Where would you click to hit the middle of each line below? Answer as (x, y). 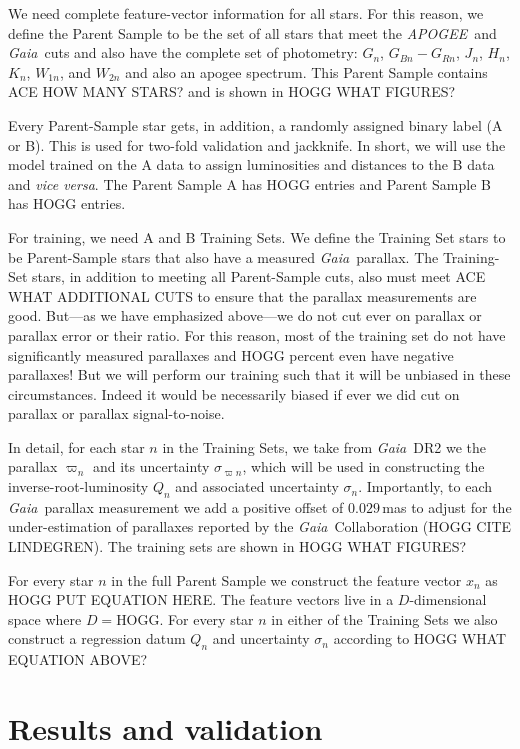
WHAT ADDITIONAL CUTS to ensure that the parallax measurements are (242, 295)
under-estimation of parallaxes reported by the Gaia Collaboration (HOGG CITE (260, 526)
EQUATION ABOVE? (78, 659)
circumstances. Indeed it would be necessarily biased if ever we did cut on (234, 393)
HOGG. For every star (185, 618)
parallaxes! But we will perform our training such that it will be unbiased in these (259, 374)
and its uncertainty (151, 466)
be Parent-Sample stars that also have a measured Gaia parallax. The (223, 256)
